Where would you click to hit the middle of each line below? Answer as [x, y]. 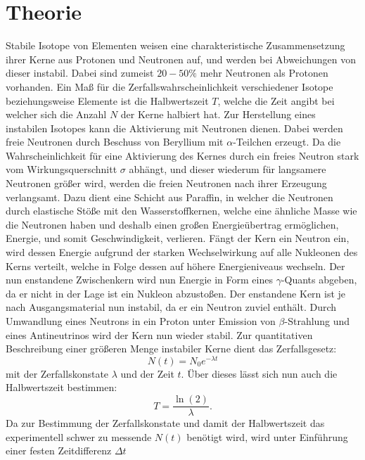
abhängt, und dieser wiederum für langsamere [228, 169]
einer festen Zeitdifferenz [59, 451]
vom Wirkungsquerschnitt [62, 169]
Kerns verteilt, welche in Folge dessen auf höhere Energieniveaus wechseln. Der [175, 266]
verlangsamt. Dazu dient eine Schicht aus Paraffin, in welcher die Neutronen [169, 197]
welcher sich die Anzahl [56, 114]
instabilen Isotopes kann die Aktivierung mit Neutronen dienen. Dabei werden [174, 128]
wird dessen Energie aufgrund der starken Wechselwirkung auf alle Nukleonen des [182, 252]
